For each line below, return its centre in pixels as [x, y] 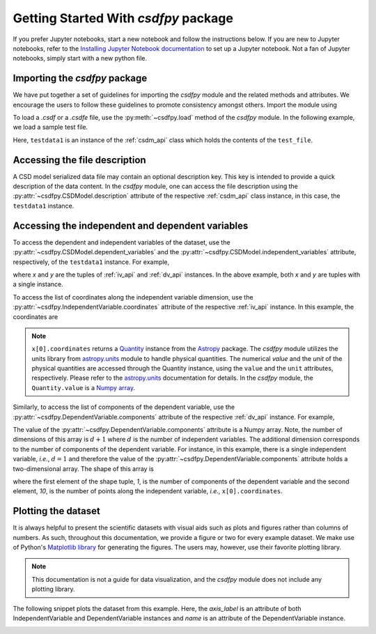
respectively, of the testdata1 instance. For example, [91, 262]
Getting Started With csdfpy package [123, 18]
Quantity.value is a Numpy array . [84, 387]
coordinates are [36, 316]
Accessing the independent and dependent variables [131, 225]
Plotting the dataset [57, 511]
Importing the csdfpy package [80, 78]
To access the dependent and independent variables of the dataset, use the [122, 242]
